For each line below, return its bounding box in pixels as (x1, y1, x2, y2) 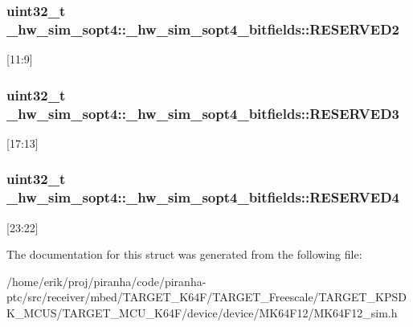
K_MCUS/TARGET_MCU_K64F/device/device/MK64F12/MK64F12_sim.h (6, 304, 398, 321)
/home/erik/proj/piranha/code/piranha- (6, 272, 206, 289)
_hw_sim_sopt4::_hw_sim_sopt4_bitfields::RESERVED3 (6, 103, 399, 123)
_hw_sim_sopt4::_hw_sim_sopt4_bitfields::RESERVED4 (6, 187, 399, 207)
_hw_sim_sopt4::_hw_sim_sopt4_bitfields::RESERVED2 (6, 18, 399, 39)
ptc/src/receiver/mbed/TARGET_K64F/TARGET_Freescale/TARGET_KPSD (6, 288, 407, 305)
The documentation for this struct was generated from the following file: (6, 246, 362, 263)
